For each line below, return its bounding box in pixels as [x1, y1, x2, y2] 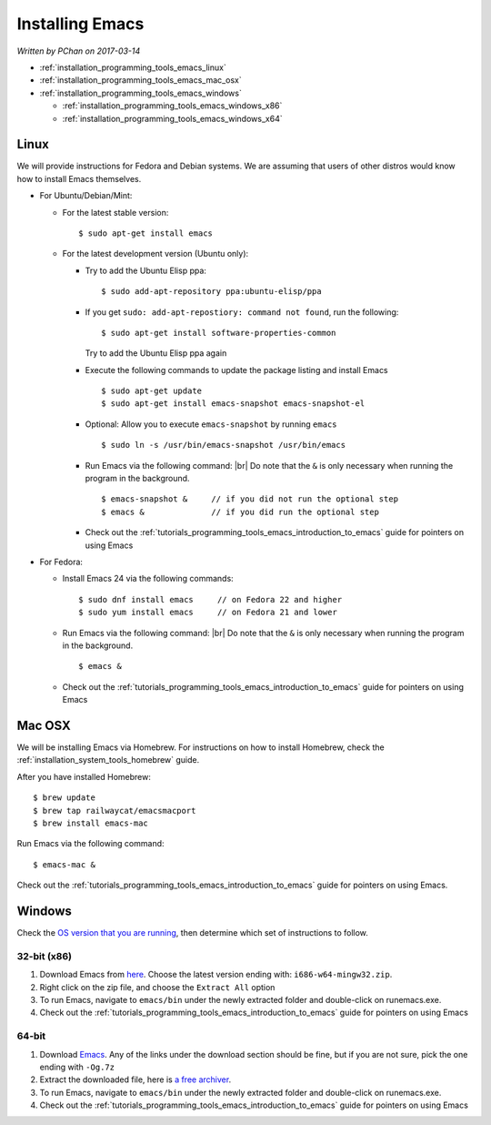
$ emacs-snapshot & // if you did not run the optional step [101, 494, 399, 504]
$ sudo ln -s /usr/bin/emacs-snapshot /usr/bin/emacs [101, 440, 346, 451]
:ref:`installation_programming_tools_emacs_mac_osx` [39, 75, 242, 86]
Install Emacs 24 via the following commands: [62, 573, 234, 584]
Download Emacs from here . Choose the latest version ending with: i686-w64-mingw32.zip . [39, 969, 393, 980]
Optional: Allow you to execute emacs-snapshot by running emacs [85, 419, 337, 430]
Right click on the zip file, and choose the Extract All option [39, 981, 276, 992]
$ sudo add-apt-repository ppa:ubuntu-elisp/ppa [101, 287, 322, 297]
